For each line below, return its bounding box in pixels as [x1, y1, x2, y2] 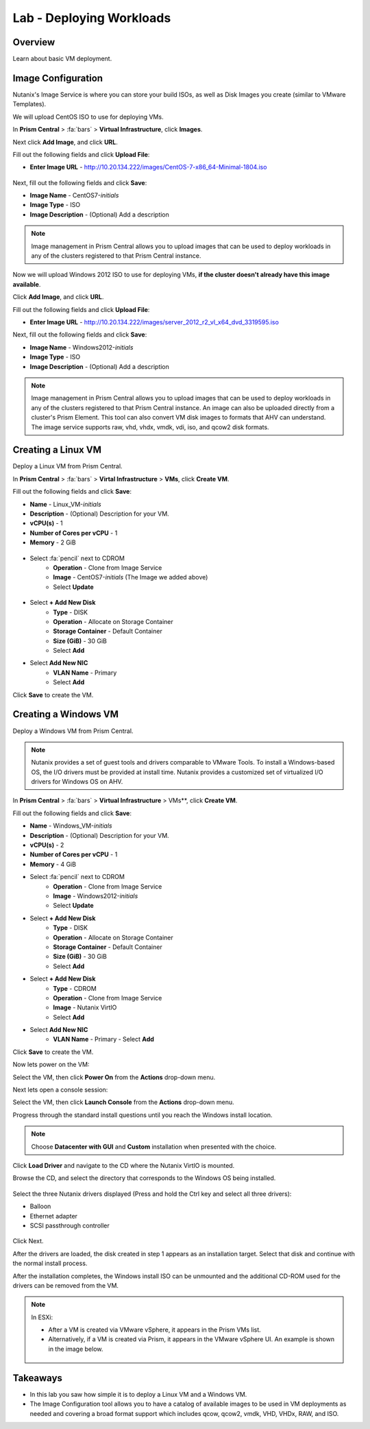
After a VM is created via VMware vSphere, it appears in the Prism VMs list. [48, 1325, 262, 1334]
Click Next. [12, 1237, 44, 1245]
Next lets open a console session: [12, 1085, 108, 1094]
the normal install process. [12, 1259, 88, 1268]
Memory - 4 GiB [29, 860, 77, 868]
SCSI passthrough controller [29, 1221, 110, 1229]
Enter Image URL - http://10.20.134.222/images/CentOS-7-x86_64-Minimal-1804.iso [29, 163, 267, 171]
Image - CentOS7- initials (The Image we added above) [53, 573, 208, 581]
